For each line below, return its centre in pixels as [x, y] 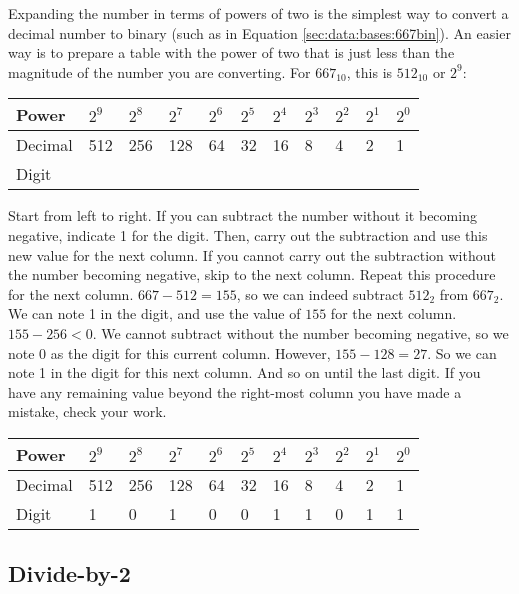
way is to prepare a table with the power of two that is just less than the [231, 52]
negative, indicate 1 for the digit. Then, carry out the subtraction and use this [248, 234]
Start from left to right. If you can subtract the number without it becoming [242, 215]
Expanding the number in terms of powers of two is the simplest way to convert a [258, 13]
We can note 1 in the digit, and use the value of [154, 313]
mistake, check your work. [87, 411]
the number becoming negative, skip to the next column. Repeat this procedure [252, 274]
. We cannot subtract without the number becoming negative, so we [300, 332]
